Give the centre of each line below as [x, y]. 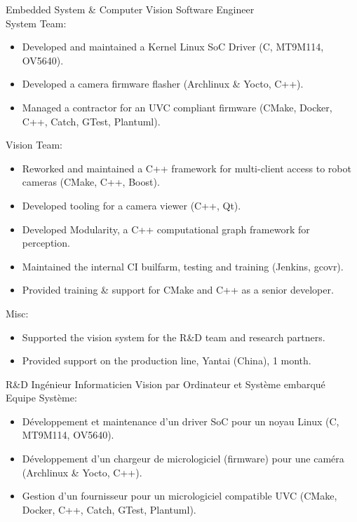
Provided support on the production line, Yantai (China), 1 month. [167, 360]
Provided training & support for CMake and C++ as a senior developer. [178, 290]
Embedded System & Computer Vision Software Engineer [130, 9]
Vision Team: [34, 145]
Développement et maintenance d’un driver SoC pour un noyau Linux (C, [181, 421]
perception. [46, 243]
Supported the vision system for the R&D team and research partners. [174, 337]
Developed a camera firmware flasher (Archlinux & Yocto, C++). [163, 84]
